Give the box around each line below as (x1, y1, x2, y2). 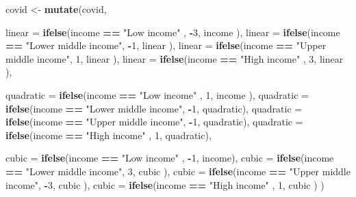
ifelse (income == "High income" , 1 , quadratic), (5, 127, 212, 142)
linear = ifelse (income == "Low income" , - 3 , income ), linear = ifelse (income (5, 25, 340, 39)
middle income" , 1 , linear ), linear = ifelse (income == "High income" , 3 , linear (5, 51, 344, 65)
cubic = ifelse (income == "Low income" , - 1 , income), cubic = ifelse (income (5, 151, 334, 165)
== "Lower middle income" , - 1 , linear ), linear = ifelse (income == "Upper (5, 38, 327, 52)
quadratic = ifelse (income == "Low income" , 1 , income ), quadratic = (5, 87, 309, 102)
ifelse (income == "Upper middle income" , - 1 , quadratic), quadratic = (5, 115, 303, 129)
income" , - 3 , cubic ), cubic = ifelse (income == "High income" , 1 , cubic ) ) (5, 177, 325, 192)
